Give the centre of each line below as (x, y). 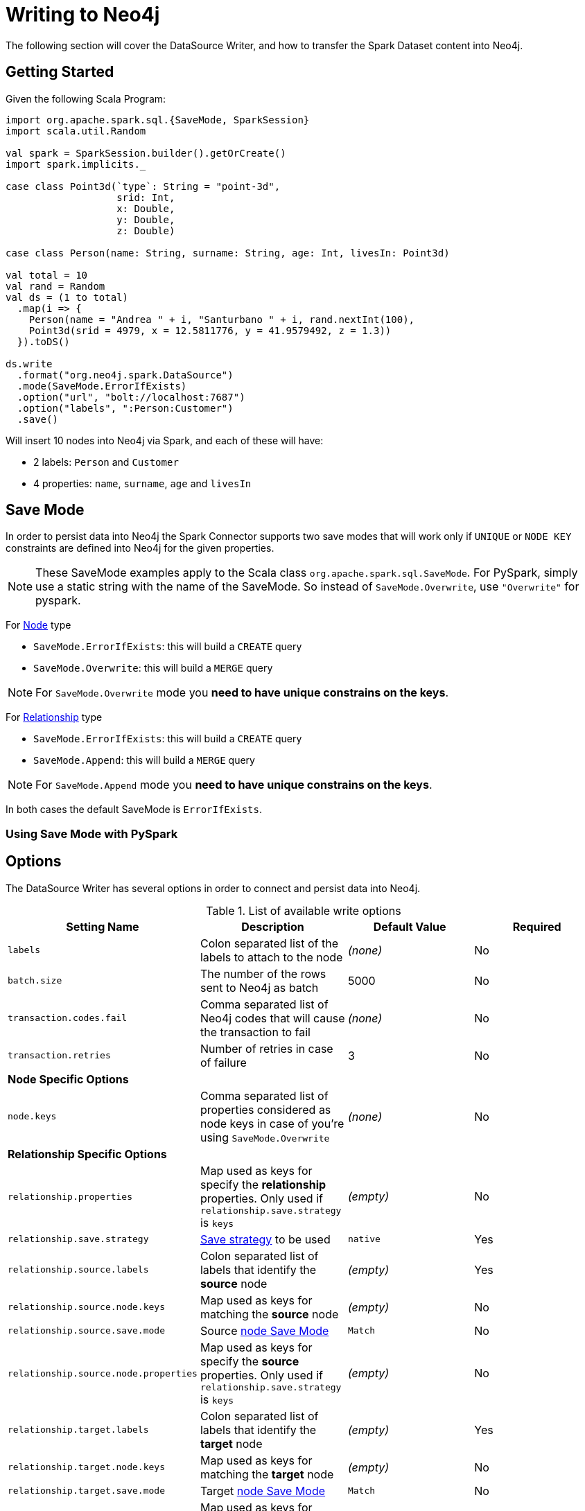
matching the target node (267, 1474)
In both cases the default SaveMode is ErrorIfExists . (134, 810)
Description (273, 926)
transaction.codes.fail (68, 1018)
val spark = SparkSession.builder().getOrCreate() (146, 153)
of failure (223, 1062)
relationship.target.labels (78, 1430)
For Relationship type (54, 717)
